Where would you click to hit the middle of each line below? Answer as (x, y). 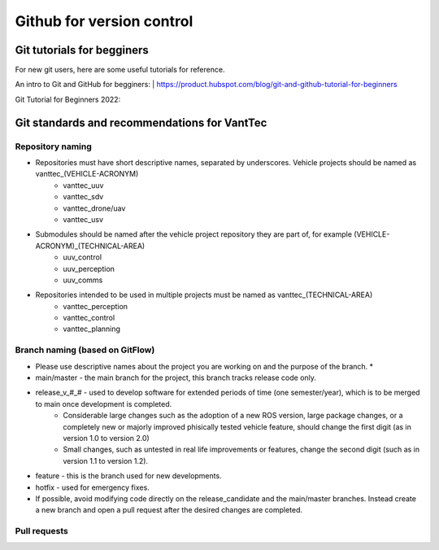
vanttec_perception (96, 306)
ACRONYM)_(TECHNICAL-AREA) (90, 246)
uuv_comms (83, 280)
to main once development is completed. (104, 404)
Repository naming (54, 146)
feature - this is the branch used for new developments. (129, 476)
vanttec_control (89, 318)
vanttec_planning (92, 329)
